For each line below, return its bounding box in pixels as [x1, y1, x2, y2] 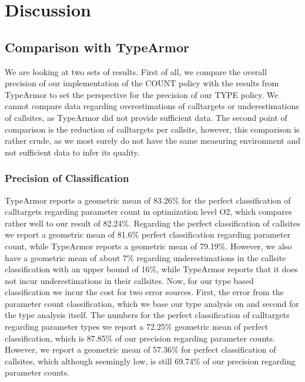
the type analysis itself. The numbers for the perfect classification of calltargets [5, 309, 290, 321]
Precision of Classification [5, 171, 129, 185]
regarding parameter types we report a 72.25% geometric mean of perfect [5, 320, 269, 333]
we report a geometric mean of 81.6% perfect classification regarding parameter [5, 228, 291, 241]
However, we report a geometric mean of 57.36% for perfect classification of [5, 343, 276, 356]
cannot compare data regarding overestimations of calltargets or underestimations [5, 100, 299, 112]
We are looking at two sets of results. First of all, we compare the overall [5, 65, 267, 77]
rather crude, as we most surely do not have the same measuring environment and [5, 134, 301, 147]
